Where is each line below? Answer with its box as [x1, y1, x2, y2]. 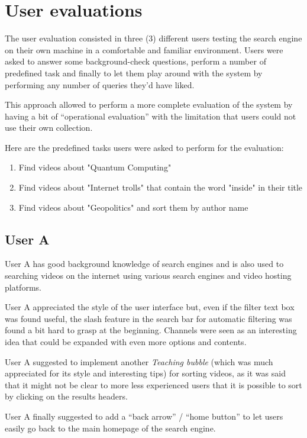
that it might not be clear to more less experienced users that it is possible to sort [5, 378, 302, 391]
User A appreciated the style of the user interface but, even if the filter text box [5, 301, 295, 313]
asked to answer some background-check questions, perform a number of [5, 55, 266, 67]
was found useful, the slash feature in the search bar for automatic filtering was [5, 312, 292, 324]
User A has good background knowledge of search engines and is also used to [5, 257, 284, 270]
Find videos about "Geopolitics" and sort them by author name [18, 201, 248, 213]
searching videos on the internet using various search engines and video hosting [5, 269, 292, 282]
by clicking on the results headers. [5, 390, 128, 402]
